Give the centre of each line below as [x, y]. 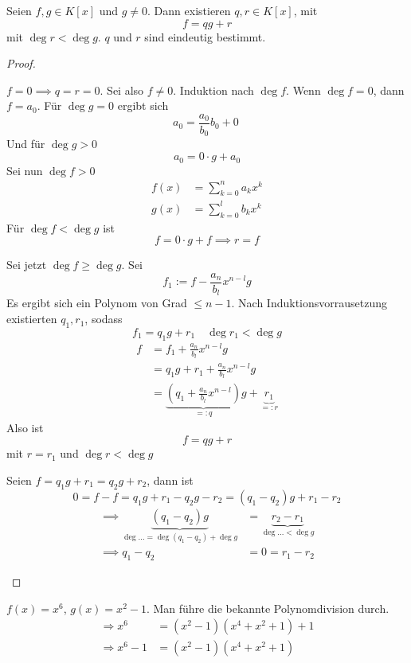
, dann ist [170, 480]
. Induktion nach [213, 90]
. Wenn [303, 90]
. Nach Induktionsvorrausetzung [309, 303]
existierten [32, 319]
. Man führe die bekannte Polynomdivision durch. [268, 608]
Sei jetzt [27, 265]
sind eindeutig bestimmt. [205, 36]
